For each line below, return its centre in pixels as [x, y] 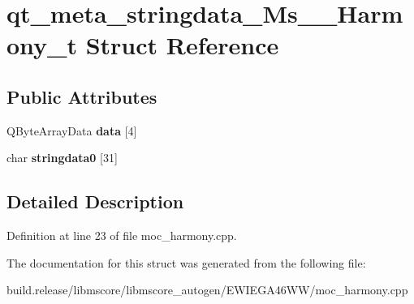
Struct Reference [182, 45]
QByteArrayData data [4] [72, 130]
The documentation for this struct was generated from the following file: [186, 262]
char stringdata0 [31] [62, 158]
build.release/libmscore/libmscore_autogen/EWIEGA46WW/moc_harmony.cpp [207, 290]
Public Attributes [82, 96]
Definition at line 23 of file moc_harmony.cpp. [122, 235]
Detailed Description [95, 201]
